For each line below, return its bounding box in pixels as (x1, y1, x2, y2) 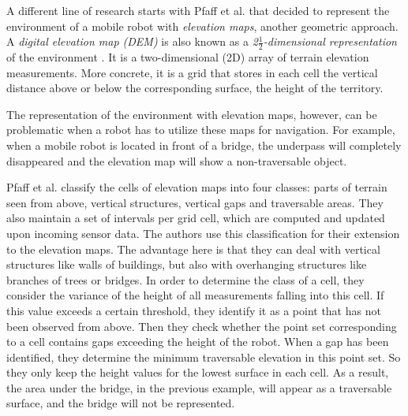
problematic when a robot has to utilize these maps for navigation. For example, (6, 121, 395, 138)
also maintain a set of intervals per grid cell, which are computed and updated (6, 210, 385, 226)
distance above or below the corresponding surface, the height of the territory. (6, 80, 384, 96)
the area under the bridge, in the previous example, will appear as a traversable (6, 379, 392, 396)
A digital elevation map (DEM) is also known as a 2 (6, 33, 258, 50)
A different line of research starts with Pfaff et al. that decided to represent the (6, 2, 390, 18)
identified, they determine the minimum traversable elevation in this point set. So (6, 348, 401, 365)
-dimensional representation (263, 33, 397, 50)
